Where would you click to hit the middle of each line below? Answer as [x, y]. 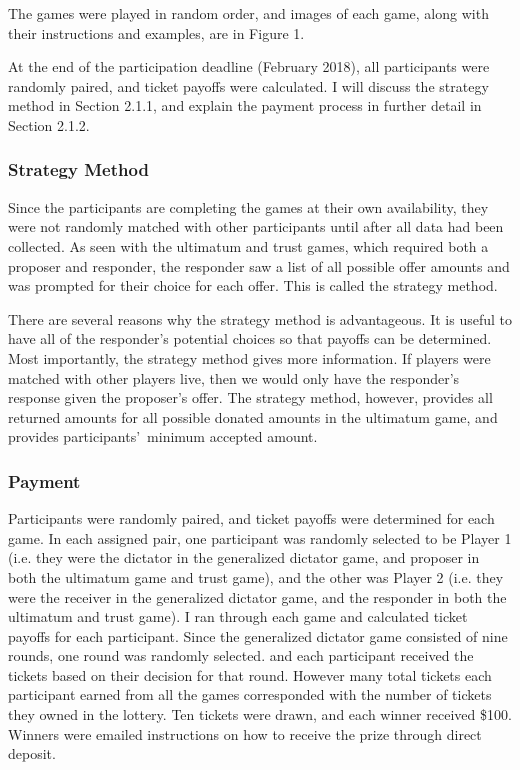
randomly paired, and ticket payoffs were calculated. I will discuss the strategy [248, 85]
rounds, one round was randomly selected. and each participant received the [241, 655]
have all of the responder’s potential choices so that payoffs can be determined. [250, 338]
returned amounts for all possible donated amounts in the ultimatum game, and [253, 416]
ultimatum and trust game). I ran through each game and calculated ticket [238, 616]
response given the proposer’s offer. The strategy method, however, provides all [250, 397]
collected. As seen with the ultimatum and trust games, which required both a [248, 245]
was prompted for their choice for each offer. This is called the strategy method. [253, 285]
